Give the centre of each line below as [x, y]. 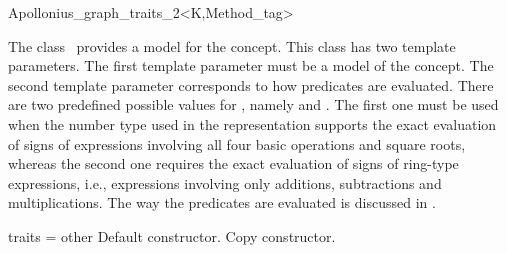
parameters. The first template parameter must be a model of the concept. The [251, 65]
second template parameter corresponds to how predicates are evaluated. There [251, 84]
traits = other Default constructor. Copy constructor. [172, 235]
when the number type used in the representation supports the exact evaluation [252, 123]
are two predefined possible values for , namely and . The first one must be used [253, 104]
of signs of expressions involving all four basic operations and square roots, [237, 143]
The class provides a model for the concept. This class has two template [232, 45]
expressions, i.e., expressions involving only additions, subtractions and [225, 182]
